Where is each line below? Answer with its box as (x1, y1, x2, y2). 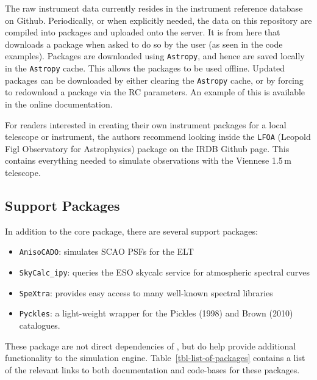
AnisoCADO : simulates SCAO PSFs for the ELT (19, 245, 194, 258)
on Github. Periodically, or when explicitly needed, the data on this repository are (5, 13, 312, 26)
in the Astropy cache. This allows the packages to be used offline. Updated (5, 62, 285, 75)
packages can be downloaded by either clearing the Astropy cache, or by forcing (5, 73, 304, 86)
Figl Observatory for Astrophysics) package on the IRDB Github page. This (5, 142, 290, 155)
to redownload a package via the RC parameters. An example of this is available (5, 86, 305, 98)
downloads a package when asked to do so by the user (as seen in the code (5, 37, 283, 50)
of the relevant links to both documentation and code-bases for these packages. (5, 363, 300, 376)
